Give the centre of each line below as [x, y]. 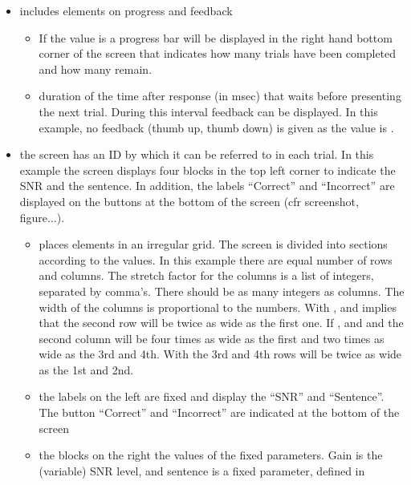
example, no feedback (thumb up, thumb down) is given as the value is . [216, 127]
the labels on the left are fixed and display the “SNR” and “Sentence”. [212, 396]
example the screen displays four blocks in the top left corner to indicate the [208, 170]
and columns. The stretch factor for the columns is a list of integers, [206, 275]
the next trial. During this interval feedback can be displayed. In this [208, 111]
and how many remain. [96, 69]
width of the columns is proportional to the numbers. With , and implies [218, 307]
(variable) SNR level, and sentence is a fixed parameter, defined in [202, 470]
